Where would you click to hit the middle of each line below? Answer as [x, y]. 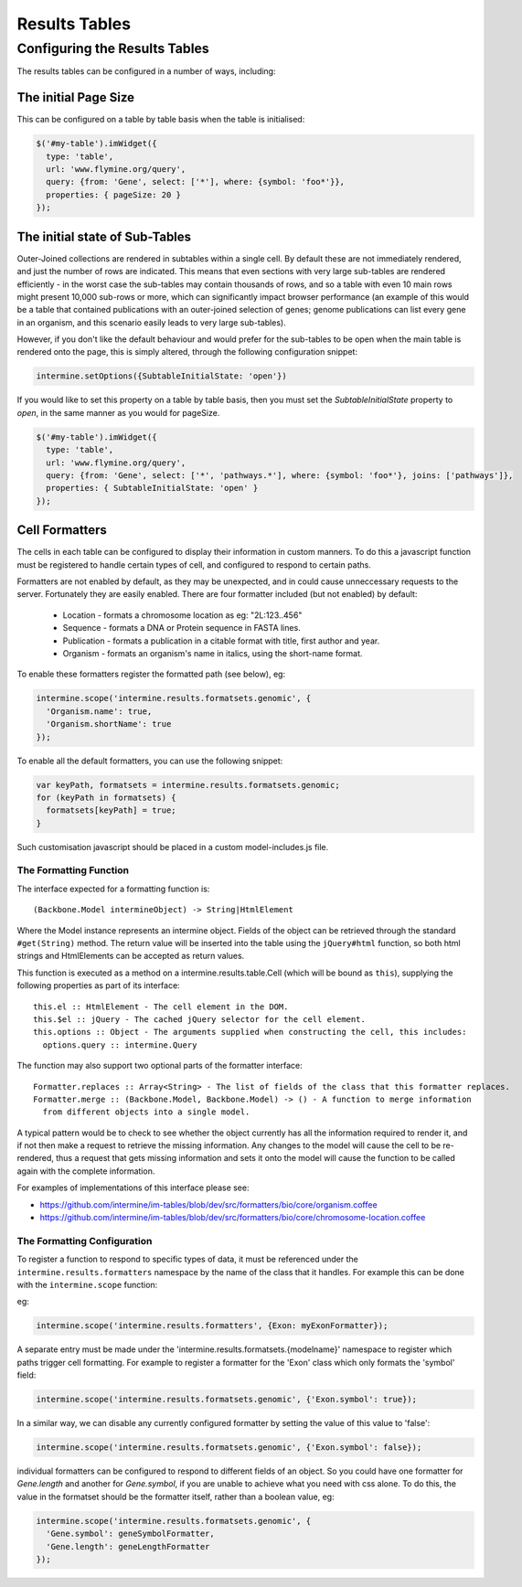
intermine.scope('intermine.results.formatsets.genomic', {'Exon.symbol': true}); [227, 1400]
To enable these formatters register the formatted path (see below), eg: [151, 674]
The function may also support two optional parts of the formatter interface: [160, 1066]
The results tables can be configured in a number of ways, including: [146, 71]
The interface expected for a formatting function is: [113, 889]
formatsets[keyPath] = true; [112, 810]
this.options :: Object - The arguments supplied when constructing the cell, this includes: [250, 1032]
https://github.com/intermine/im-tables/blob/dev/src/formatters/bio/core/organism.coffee [209, 1204]
